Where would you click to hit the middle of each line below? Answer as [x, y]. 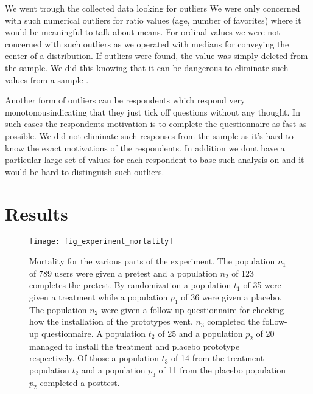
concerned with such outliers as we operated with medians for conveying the [147, 43]
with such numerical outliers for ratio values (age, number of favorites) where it [153, 20]
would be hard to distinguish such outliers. [85, 171]
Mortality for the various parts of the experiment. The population [152, 261]
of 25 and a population [200, 333]
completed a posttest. [80, 382]
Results [37, 213]
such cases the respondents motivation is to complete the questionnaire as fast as [156, 124]
